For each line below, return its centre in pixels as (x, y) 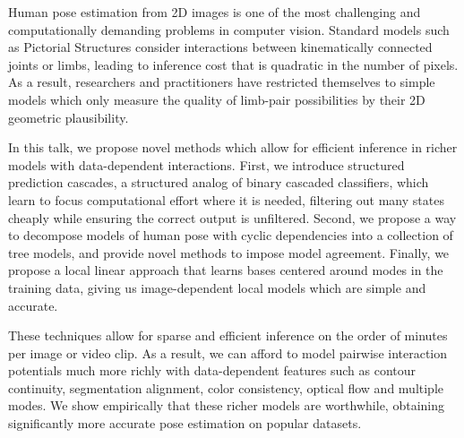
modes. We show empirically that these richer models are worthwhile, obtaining (226, 405)
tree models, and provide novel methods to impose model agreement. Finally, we (229, 252)
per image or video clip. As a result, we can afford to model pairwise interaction (228, 352)
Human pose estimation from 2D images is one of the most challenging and (215, 12)
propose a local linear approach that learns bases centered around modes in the (226, 270)
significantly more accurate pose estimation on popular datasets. (185, 423)
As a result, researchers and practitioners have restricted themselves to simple (222, 82)
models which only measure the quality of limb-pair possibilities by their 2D (217, 99)
